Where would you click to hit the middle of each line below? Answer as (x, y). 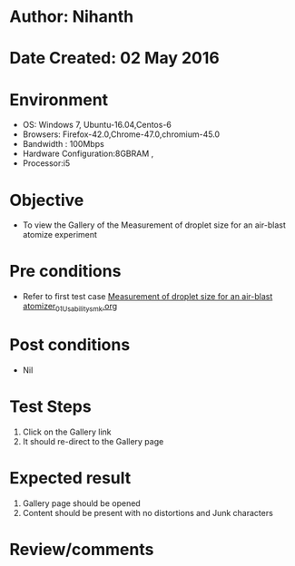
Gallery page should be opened (81, 503)
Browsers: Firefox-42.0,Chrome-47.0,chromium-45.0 (121, 134)
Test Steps (51, 407)
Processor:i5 (46, 163)
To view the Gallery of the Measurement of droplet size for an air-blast (154, 225)
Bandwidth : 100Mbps (63, 144)
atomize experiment (60, 235)
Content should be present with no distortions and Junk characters (148, 512)
